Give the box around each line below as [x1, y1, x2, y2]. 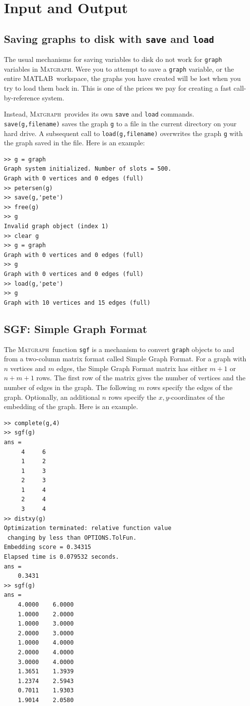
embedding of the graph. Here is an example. [4, 401, 138, 412]
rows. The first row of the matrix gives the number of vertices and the [36, 373, 246, 383]
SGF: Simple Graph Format [4, 321, 147, 336]
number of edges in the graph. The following [4, 382, 136, 392]
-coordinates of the [169, 392, 225, 402]
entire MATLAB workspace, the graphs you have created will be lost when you [4, 73, 241, 83]
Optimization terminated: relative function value [4, 525, 172, 532]
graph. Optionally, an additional [4, 392, 100, 402]
